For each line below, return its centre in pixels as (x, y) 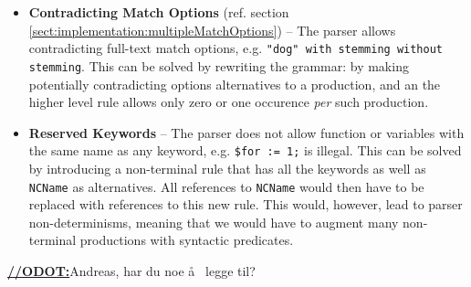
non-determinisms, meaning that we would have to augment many (214, 222)
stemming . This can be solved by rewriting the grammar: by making (219, 65)
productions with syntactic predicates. (187, 240)
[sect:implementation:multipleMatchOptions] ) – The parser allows (212, 30)
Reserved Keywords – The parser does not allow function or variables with (246, 132)
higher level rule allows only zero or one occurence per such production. (229, 102)
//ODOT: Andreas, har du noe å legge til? (131, 270)
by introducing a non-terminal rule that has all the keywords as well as (227, 168)
